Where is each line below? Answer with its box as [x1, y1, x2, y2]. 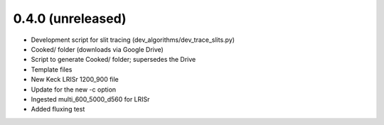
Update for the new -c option [31, 85, 117, 94]
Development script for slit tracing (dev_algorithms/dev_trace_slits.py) [31, 36, 235, 44]
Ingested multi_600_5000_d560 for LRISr [31, 94, 150, 103]
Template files [31, 65, 73, 74]
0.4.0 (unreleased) [13, 11, 127, 26]
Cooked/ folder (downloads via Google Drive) [31, 45, 164, 53]
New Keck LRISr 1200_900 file [31, 75, 119, 84]
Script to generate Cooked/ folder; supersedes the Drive [31, 55, 196, 64]
